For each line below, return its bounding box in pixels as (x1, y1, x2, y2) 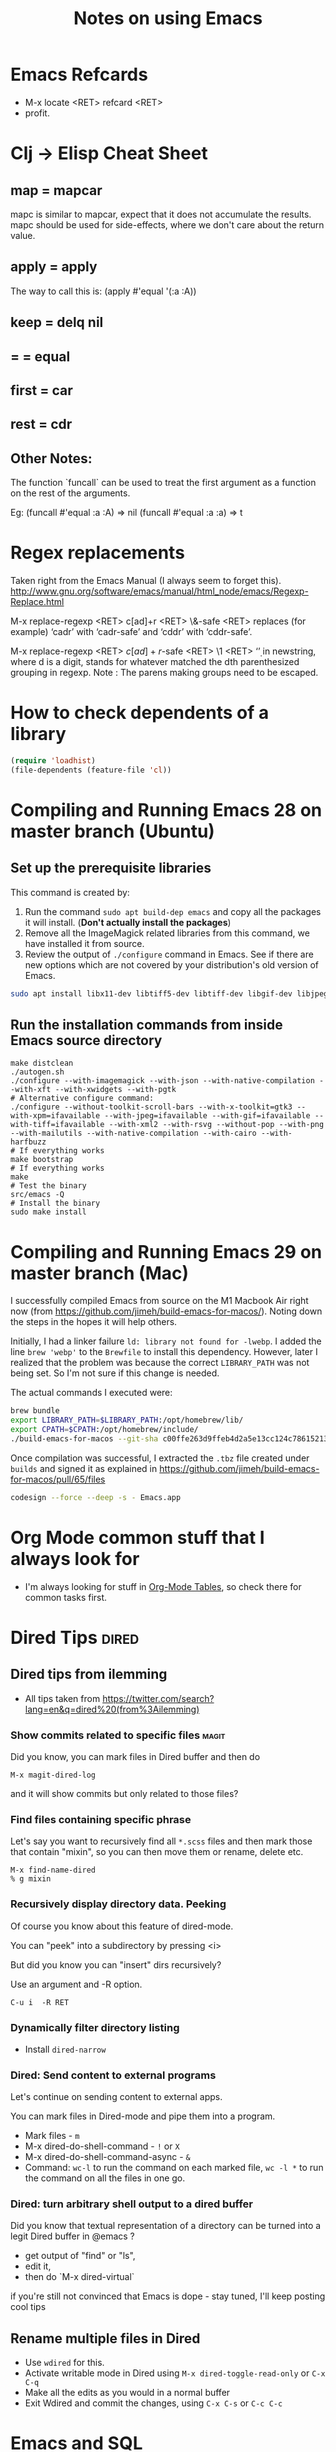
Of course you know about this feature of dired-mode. (10, 1920, 234, 1932)
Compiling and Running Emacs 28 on (10, 798, 323, 821)
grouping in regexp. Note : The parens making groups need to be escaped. (10, 667, 319, 679)
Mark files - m (24, 2130, 80, 2142)
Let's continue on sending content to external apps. (10, 2091, 223, 2103)
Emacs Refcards (10, 63, 148, 86)
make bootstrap (10, 1155, 74, 1165)
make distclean (10, 1058, 74, 1069)
